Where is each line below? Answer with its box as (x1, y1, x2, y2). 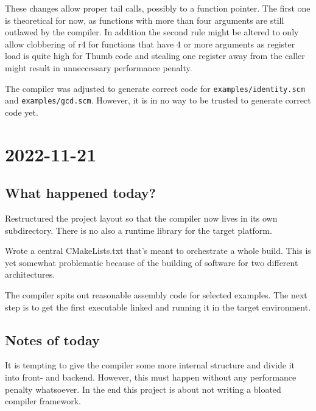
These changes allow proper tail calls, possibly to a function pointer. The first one (5, 2, 311, 14)
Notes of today (5, 330, 100, 349)
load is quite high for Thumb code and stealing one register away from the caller (5, 49, 305, 62)
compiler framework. (5, 395, 81, 407)
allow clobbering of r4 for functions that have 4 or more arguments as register (5, 37, 295, 50)
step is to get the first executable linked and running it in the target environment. (5, 300, 311, 313)
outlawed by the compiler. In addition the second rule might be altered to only (5, 26, 299, 38)
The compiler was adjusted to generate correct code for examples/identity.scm (5, 82, 305, 94)
